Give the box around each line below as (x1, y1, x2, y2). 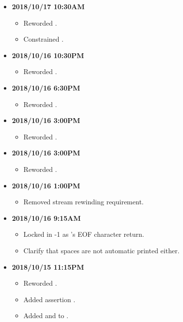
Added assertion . (23, 294, 76, 304)
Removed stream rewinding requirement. (23, 197, 144, 207)
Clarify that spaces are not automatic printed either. (23, 245, 180, 255)
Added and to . (23, 310, 69, 321)
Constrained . (23, 34, 64, 44)
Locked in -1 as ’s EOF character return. (23, 229, 144, 239)
